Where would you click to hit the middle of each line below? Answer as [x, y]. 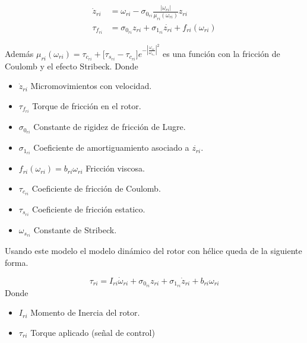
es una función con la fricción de [221, 53]
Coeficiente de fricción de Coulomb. [96, 188]
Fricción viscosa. [115, 168]
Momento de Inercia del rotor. [85, 312]
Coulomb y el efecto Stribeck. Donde [72, 66]
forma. [17, 262]
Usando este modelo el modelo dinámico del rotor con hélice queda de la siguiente [153, 251]
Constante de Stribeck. [75, 230]
